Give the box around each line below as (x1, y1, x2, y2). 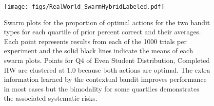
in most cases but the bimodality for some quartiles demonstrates (4, 83, 199, 93)
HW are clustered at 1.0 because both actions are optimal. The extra (4, 64, 211, 75)
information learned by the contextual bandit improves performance (4, 74, 207, 84)
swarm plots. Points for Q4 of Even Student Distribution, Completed (4, 55, 210, 65)
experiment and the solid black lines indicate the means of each (4, 45, 193, 56)
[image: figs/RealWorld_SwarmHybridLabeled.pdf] (4, 3, 165, 10)
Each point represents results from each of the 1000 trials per (4, 36, 187, 46)
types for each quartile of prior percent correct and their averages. (4, 27, 201, 37)
